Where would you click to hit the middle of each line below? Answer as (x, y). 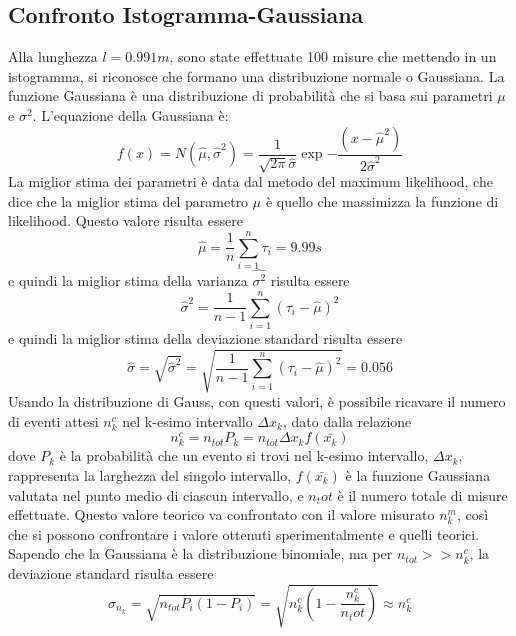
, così (473, 514)
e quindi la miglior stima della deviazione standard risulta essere (205, 337)
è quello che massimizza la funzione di (382, 200)
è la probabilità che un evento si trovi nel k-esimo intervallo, (244, 455)
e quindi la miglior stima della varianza (128, 280)
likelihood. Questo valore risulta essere (125, 220)
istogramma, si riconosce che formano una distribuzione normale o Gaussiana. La (256, 75)
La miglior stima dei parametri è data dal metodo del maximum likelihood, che (250, 181)
